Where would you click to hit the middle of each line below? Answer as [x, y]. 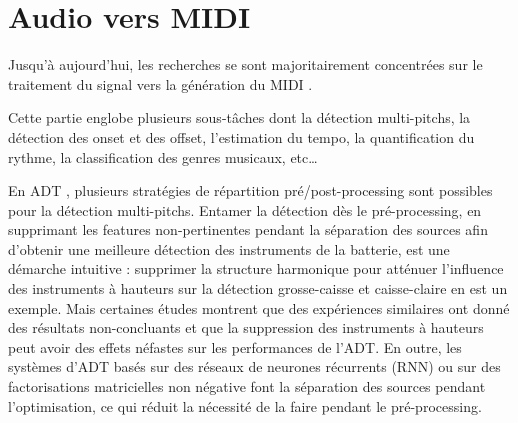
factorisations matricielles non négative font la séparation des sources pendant [247, 386]
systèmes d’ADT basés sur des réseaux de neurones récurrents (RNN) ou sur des [254, 366]
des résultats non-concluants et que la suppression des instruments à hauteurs [246, 327]
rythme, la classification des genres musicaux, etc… [163, 156]
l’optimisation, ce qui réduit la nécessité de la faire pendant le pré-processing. [245, 405]
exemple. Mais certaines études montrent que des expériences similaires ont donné [259, 307]
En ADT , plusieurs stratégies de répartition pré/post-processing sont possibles [250, 190]
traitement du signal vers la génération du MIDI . [160, 83]
